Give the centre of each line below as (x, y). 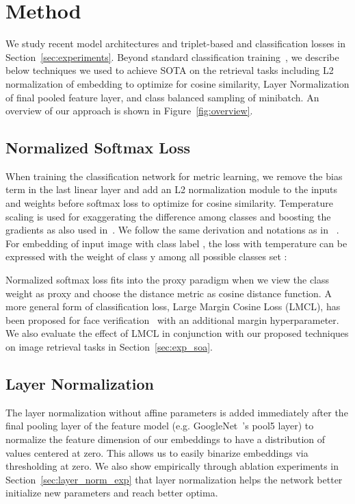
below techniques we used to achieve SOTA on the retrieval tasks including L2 (170, 70)
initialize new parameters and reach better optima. (112, 493)
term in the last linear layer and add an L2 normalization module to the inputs (172, 189)
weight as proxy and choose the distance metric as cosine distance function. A (169, 293)
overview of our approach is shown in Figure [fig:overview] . (129, 111)
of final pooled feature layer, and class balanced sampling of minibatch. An (162, 97)
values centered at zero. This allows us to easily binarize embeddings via (157, 452)
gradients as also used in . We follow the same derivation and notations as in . (172, 230)
